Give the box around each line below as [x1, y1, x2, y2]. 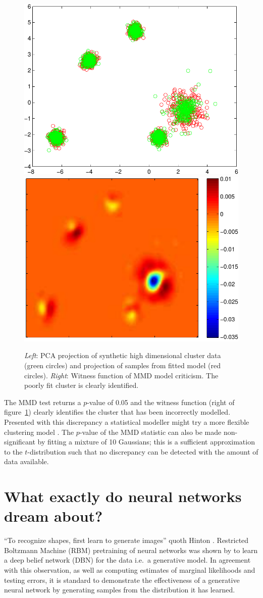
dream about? [4, 506, 103, 526]
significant [4, 436, 35, 447]
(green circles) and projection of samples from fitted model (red [24, 360, 221, 370]
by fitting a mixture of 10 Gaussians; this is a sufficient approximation [37, 436, 255, 447]
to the [4, 446, 23, 457]
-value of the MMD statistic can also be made [79, 426, 222, 437]
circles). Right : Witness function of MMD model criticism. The [24, 370, 219, 380]
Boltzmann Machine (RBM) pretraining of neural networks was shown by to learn [4, 544, 258, 555]
